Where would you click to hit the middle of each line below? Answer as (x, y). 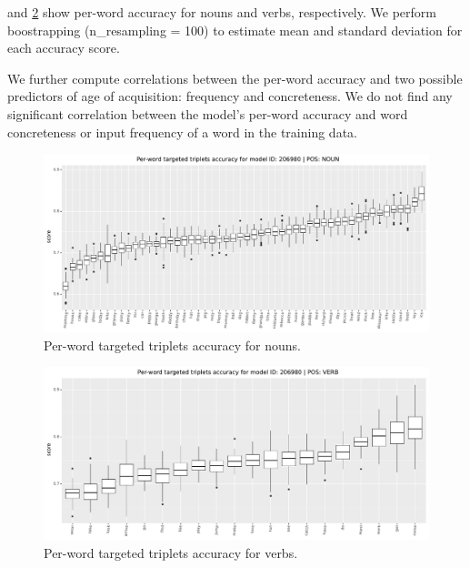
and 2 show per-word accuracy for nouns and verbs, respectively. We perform (222, 12)
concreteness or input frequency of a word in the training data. (182, 132)
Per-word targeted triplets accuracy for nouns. (172, 345)
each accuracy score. (64, 48)
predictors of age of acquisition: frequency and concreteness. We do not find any (230, 96)
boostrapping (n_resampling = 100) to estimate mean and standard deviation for (235, 30)
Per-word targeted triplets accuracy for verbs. (171, 552)
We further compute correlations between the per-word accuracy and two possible (235, 78)
